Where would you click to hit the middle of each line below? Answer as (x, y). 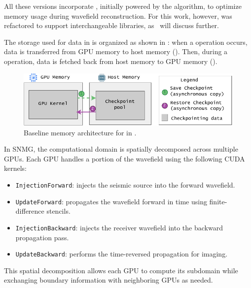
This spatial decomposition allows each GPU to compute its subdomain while (121, 270)
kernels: (16, 168)
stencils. (58, 211)
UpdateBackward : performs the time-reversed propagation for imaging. (122, 254)
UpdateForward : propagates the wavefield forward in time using (111, 201)
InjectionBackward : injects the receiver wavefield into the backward (119, 227)
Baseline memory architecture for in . (80, 132)
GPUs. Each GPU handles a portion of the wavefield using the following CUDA (125, 158)
